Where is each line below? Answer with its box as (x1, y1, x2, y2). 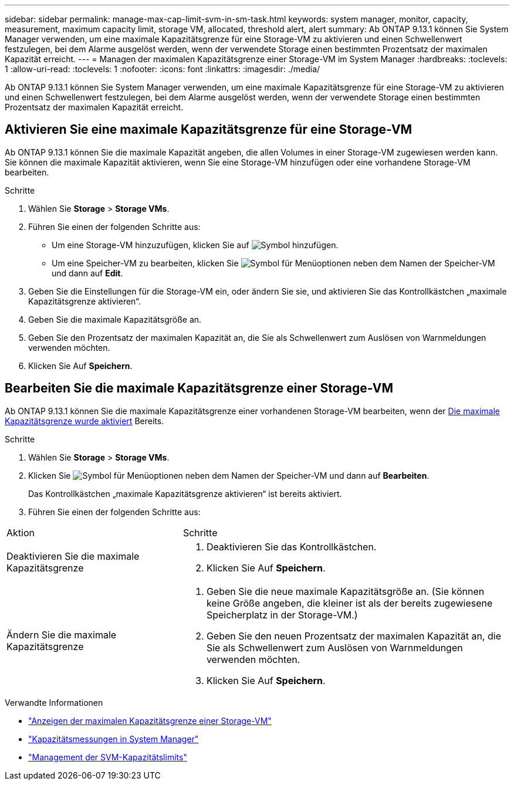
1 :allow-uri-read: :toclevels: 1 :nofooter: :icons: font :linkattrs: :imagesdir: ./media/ (5, 64, 320, 74)
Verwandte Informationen (5, 697, 103, 708)
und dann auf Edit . (52, 268, 123, 278)
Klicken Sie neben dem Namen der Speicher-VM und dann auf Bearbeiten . (28, 470, 430, 481)
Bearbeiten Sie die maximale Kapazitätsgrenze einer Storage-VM (5, 381, 393, 396)
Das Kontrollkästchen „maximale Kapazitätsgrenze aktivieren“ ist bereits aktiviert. (28, 488, 342, 499)
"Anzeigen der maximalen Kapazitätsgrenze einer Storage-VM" (28, 715, 272, 726)
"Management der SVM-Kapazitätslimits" (28, 752, 187, 762)
